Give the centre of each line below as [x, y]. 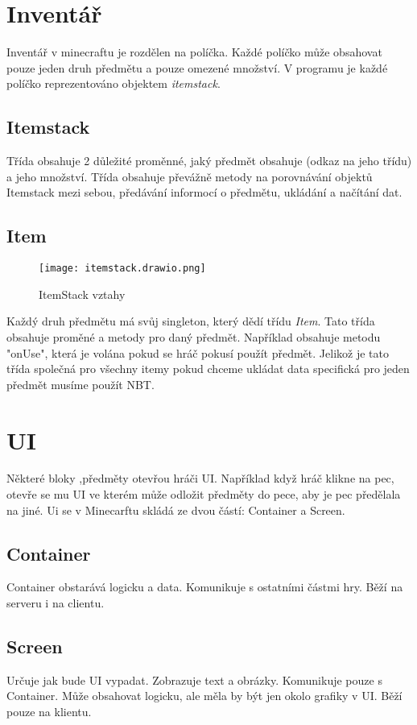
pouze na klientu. [49, 711]
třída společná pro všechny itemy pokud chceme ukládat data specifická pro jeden [208, 369]
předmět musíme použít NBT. [81, 384]
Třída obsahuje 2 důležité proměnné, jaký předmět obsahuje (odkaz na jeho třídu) [209, 161]
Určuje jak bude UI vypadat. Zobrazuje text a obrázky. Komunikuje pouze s [194, 679]
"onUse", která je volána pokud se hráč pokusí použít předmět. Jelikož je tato [198, 352]
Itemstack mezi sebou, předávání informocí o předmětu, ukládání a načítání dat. [204, 192]
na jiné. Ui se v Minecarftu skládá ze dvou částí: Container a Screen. [176, 510]
